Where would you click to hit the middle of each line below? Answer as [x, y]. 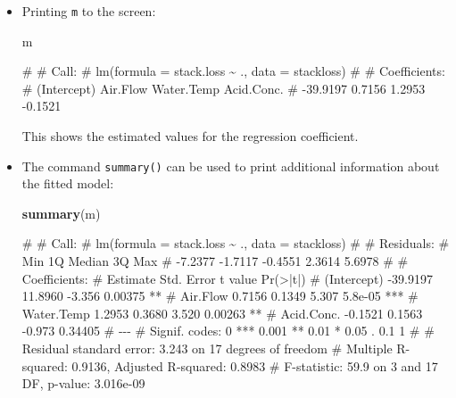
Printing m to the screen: [89, 11]
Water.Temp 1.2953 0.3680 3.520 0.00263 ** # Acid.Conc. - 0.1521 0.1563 [222, 313]
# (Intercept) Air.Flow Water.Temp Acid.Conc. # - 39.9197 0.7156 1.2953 [224, 88]
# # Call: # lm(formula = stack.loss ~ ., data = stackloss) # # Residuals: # [236, 243]
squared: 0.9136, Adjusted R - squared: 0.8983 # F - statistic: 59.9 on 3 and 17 [230, 365]
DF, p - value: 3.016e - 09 [83, 383]
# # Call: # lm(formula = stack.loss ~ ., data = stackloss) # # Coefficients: [233, 71]
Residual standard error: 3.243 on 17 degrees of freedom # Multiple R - [216, 348]
